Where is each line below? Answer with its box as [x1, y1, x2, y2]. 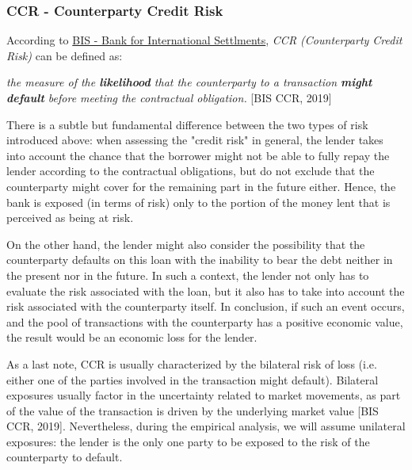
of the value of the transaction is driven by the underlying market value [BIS [6, 402, 379, 418]
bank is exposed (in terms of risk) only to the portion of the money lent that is [6, 193, 391, 210]
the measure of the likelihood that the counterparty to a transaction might [6, 74, 372, 90]
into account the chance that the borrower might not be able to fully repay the [6, 147, 390, 163]
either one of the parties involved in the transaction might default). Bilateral [6, 371, 379, 388]
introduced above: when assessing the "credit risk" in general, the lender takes [6, 132, 383, 148]
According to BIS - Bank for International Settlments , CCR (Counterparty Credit [6, 32, 402, 48]
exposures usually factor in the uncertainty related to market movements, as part [6, 387, 401, 403]
